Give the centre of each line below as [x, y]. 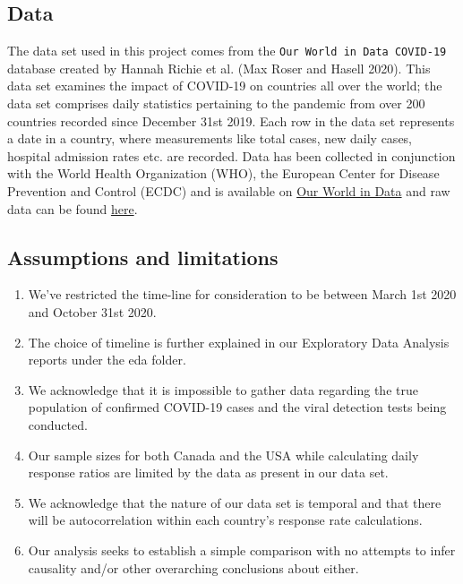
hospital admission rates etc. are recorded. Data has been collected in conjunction [231, 155]
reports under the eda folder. [107, 360]
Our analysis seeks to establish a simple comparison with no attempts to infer [242, 550]
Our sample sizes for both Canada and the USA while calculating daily [223, 455]
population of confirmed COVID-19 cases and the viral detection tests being [237, 407]
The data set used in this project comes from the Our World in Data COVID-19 [227, 51]
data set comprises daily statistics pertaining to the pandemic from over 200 [216, 103]
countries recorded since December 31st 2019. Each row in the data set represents [231, 120]
